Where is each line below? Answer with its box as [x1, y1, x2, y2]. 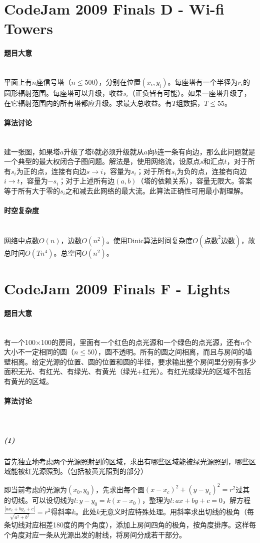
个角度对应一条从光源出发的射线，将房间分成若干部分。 [4, 529, 186, 539]
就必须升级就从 [94, 146, 144, 156]
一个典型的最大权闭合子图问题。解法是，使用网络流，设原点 [4, 156, 200, 166]
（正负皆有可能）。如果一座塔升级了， [128, 87, 251, 98]
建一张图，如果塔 [4, 146, 60, 156]
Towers [4, 18, 53, 39]
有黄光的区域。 [4, 376, 53, 387]
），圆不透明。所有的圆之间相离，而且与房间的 [94, 346, 245, 357]
